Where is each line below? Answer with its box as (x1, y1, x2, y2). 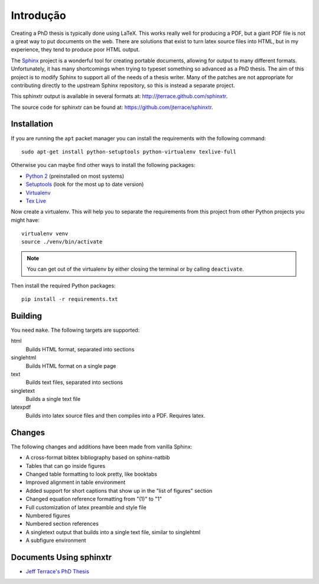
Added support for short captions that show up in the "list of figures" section (25, 487, 213, 494)
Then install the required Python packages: (11, 282, 116, 289)
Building (11, 311, 43, 321)
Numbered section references (25, 520, 99, 527)
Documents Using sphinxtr (11, 552, 112, 562)
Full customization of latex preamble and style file (25, 503, 147, 511)
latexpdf (11, 403, 31, 411)
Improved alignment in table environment (25, 479, 126, 486)
